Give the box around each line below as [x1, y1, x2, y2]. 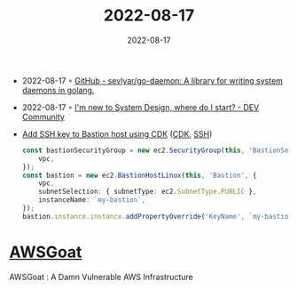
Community [21, 111, 65, 122]
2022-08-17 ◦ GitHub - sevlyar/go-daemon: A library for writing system [21, 75, 284, 85]
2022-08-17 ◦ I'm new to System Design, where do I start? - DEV [21, 101, 260, 112]
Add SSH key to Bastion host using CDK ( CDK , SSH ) [21, 128, 213, 139]
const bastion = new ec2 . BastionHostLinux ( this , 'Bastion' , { [21, 171, 257, 180]
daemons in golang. [21, 84, 95, 95]
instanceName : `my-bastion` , [38, 196, 146, 205]
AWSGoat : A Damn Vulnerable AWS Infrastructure [9, 271, 193, 282]
